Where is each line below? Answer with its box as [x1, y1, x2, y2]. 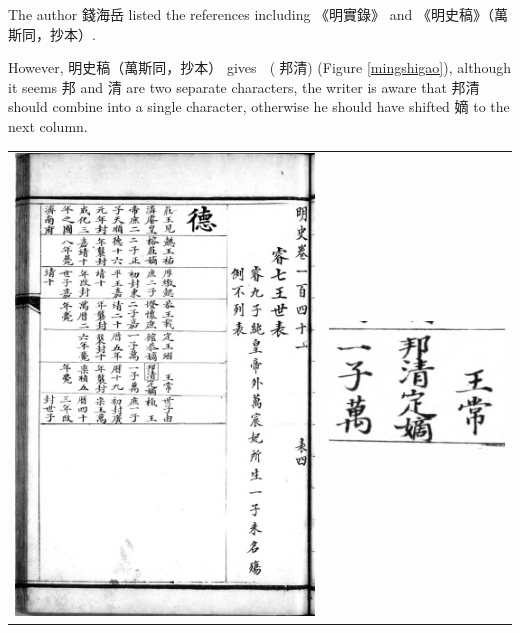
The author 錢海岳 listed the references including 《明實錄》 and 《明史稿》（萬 [8, 4, 509, 24]
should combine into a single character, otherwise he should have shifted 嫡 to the [8, 96, 510, 117]
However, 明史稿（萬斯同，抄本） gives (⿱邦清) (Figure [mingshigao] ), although [8, 57, 511, 78]
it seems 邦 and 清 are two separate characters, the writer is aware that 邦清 [8, 76, 480, 97]
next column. [8, 115, 88, 136]
